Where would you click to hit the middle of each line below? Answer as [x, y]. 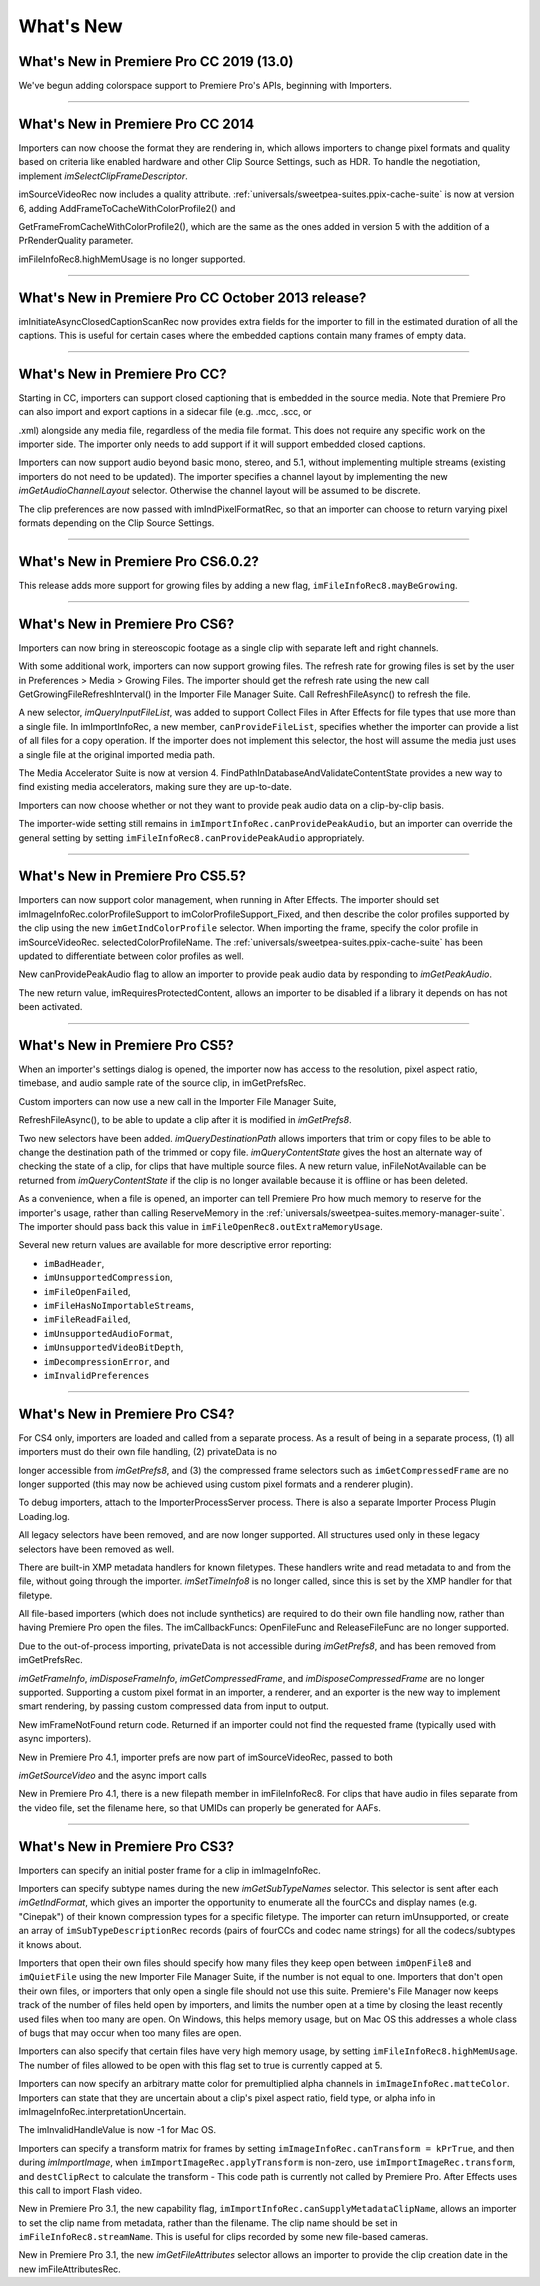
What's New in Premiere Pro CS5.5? [132, 876]
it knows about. [50, 1944]
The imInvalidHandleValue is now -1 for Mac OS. [117, 2130]
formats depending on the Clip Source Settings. [116, 523]
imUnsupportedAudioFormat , [108, 1333]
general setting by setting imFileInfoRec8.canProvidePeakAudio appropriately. [191, 837]
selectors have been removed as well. [96, 1549]
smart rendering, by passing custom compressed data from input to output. [173, 1706]
